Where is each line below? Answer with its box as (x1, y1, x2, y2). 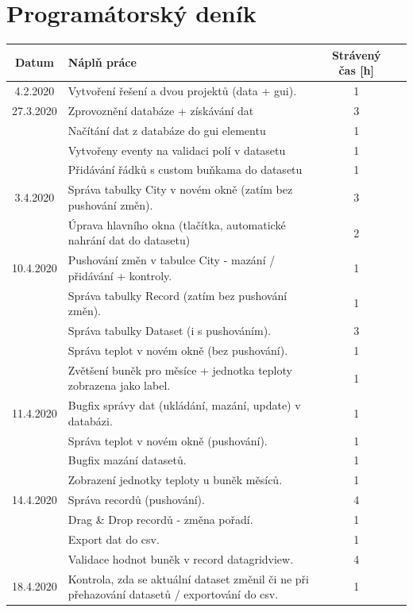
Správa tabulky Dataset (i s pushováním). (68, 322, 272, 339)
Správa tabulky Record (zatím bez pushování (68, 287, 288, 303)
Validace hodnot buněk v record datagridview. (68, 550, 294, 567)
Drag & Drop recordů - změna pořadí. (68, 510, 253, 527)
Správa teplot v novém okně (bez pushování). (68, 341, 288, 358)
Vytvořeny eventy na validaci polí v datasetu (68, 141, 286, 158)
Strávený (331, 46, 381, 63)
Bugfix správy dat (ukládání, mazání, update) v (68, 397, 301, 414)
